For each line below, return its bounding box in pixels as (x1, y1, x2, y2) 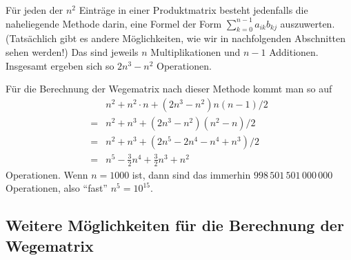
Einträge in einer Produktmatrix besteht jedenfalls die (79, 3, 308, 17)
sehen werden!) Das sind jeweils (6, 44, 139, 59)
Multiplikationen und (150, 44, 241, 59)
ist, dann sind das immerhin (132, 167, 251, 181)
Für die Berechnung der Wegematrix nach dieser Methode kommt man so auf (6, 81, 332, 96)
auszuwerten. (280, 16, 335, 30)
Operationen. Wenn (6, 167, 88, 181)
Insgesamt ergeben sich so (6, 58, 114, 72)
